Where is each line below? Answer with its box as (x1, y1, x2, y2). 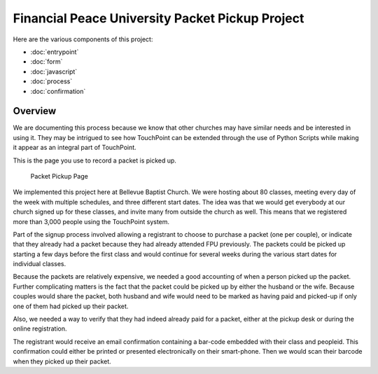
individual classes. (13, 260, 66, 268)
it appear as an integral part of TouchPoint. (13, 144, 136, 152)
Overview (13, 105, 57, 117)
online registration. (13, 324, 67, 333)
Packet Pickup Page (30, 172, 89, 180)
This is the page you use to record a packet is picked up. (13, 156, 176, 165)
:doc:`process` (30, 77, 73, 85)
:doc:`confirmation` (30, 87, 86, 95)
